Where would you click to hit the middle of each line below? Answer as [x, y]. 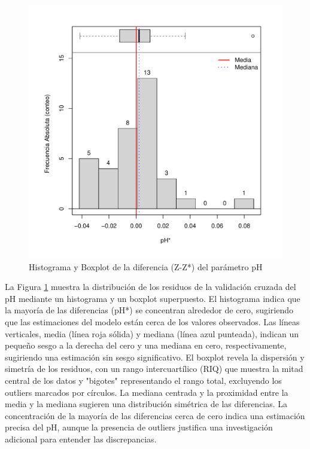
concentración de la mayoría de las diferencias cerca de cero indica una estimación [155, 415]
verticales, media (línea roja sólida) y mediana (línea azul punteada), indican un [152, 333]
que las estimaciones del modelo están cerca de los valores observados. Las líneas [152, 321]
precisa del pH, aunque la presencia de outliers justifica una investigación [139, 427]
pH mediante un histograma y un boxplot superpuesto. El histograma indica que [153, 298]
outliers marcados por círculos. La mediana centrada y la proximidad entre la [147, 392]
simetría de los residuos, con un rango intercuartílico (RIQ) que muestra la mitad [154, 369]
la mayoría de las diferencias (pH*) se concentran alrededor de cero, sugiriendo [149, 310]
